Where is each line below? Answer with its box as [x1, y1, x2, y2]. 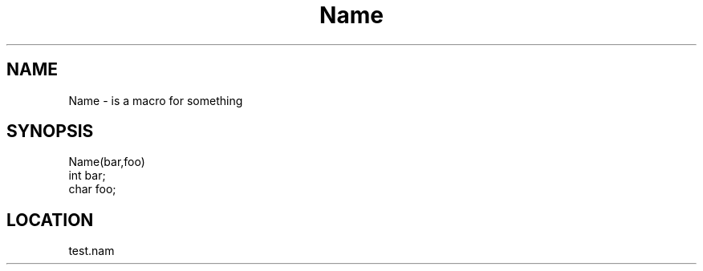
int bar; [68, 168, 106, 183]
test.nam [68, 244, 115, 258]
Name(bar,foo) [68, 155, 145, 169]
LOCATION [6, 209, 94, 230]
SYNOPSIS [6, 121, 94, 142]
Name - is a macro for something [68, 93, 243, 107]
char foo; [68, 182, 116, 196]
